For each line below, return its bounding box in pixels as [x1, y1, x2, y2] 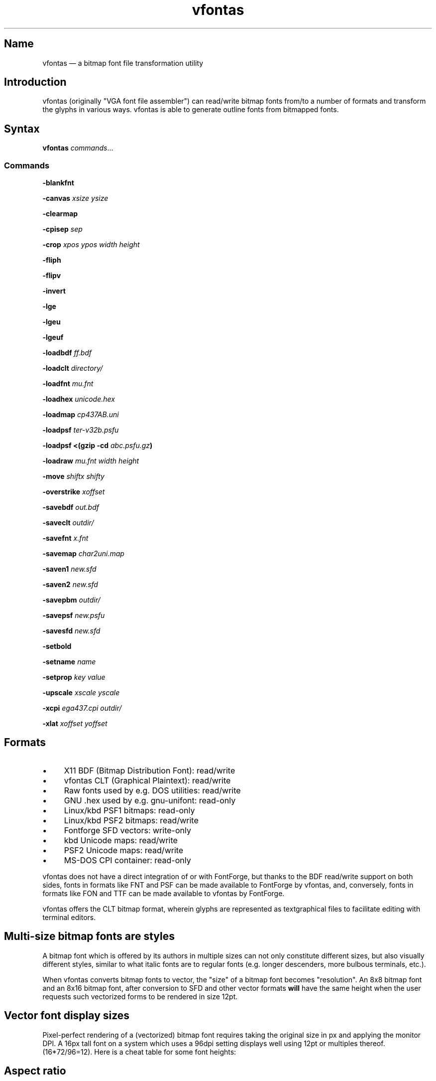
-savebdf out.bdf [42, 503, 99, 512]
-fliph [42, 256, 61, 265]
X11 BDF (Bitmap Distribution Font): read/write [64, 765, 235, 775]
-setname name [42, 657, 96, 666]
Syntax [4, 122, 40, 135]
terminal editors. [42, 913, 96, 922]
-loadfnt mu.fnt [42, 379, 94, 388]
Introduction [4, 76, 67, 89]
